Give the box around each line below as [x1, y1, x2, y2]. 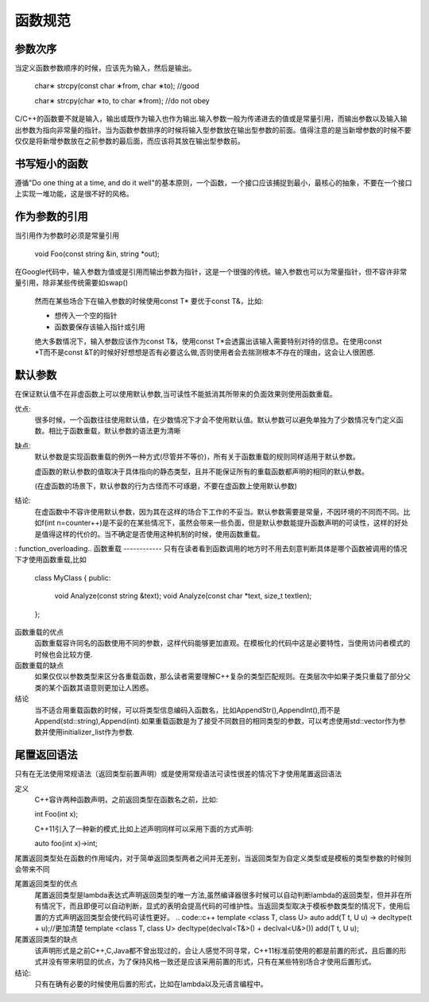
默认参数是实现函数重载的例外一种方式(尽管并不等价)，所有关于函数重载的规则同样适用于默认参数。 [34, 452, 361, 461]
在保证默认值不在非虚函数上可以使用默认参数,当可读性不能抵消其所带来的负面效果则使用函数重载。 [14, 390, 338, 399]
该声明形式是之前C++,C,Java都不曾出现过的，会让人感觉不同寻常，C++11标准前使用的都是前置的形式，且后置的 [34, 946, 400, 955]
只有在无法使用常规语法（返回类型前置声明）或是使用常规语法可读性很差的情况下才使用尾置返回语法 [14, 769, 342, 779]
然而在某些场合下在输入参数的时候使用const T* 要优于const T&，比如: [34, 296, 264, 305]
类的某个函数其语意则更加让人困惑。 [34, 682, 153, 692]
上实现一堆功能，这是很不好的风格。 [14, 189, 133, 199]
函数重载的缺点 [14, 661, 64, 670]
